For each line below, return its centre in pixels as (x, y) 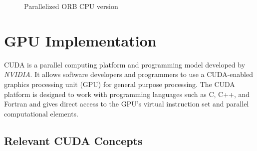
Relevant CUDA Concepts (73, 140)
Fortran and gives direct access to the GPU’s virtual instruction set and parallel (127, 104)
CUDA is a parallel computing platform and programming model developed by (125, 64)
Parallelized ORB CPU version (71, 6)
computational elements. (41, 113)
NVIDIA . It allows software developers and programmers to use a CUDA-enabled (128, 74)
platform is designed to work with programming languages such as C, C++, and (127, 94)
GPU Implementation (80, 40)
